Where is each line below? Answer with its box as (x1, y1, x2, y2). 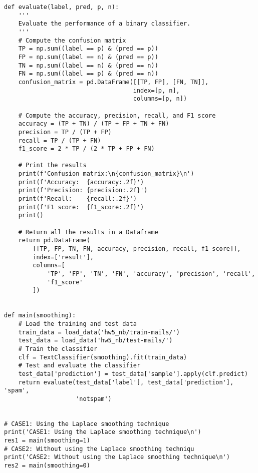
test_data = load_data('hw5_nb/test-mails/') (18, 337, 173, 344)
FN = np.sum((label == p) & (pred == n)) (18, 70, 158, 78)
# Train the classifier (18, 345, 98, 352)
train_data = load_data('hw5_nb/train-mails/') (18, 328, 180, 336)
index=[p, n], (133, 87, 180, 94)
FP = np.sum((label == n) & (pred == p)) (18, 53, 158, 61)
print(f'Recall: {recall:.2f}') (18, 195, 137, 203)
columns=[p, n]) (133, 95, 187, 103)
